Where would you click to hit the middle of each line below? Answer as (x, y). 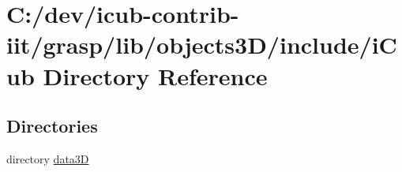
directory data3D (48, 158)
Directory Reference (155, 75)
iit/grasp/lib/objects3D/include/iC (202, 45)
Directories (52, 126)
